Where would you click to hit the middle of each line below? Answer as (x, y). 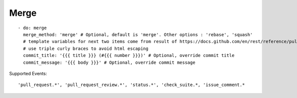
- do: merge (32, 28)
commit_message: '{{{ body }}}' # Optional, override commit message (109, 62)
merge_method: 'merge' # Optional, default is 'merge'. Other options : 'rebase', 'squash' (138, 34)
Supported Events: (28, 73)
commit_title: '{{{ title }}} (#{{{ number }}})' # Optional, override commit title (129, 55)
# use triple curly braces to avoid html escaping (86, 49)
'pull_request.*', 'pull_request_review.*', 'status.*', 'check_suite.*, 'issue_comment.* (131, 85)
